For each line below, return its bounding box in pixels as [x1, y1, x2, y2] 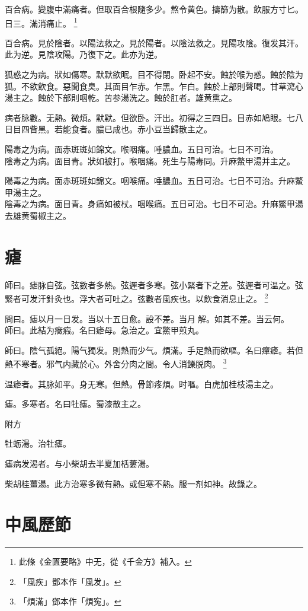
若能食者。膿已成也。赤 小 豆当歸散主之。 [54, 123, 212, 135]
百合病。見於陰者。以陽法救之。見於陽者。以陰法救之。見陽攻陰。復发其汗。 [5, 36, 303, 49]
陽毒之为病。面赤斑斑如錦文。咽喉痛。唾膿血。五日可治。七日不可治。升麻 [5, 174, 295, 187]
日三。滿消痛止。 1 [5, 15, 78, 29]
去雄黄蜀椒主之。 [5, 209, 71, 221]
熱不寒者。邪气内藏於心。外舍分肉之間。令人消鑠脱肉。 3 [5, 356, 227, 370]
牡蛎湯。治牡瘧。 [5, 437, 71, 450]
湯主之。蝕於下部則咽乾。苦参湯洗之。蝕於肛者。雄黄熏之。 [5, 91, 237, 104]
